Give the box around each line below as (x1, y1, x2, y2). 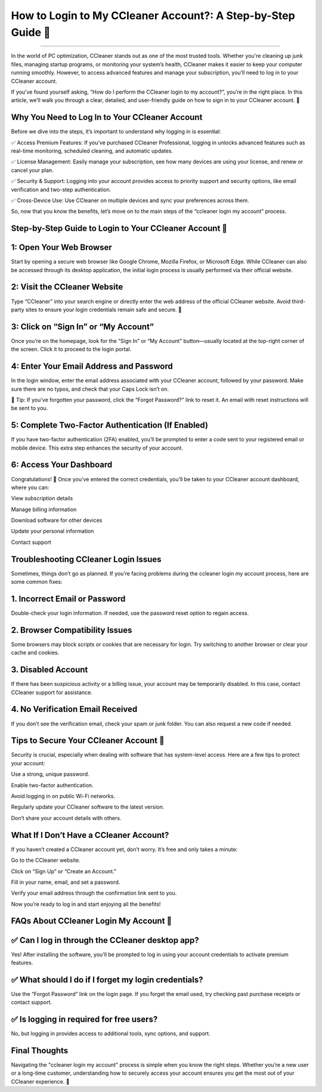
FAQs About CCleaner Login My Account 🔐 (11, 916, 172, 926)
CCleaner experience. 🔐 (11, 1078, 70, 1085)
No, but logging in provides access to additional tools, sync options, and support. (11, 1030, 211, 1037)
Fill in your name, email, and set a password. (11, 878, 120, 886)
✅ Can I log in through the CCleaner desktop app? (11, 935, 199, 945)
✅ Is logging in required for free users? (11, 1014, 158, 1025)
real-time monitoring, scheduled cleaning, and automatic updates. (11, 147, 173, 154)
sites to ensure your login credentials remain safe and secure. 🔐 (25, 306, 182, 313)
